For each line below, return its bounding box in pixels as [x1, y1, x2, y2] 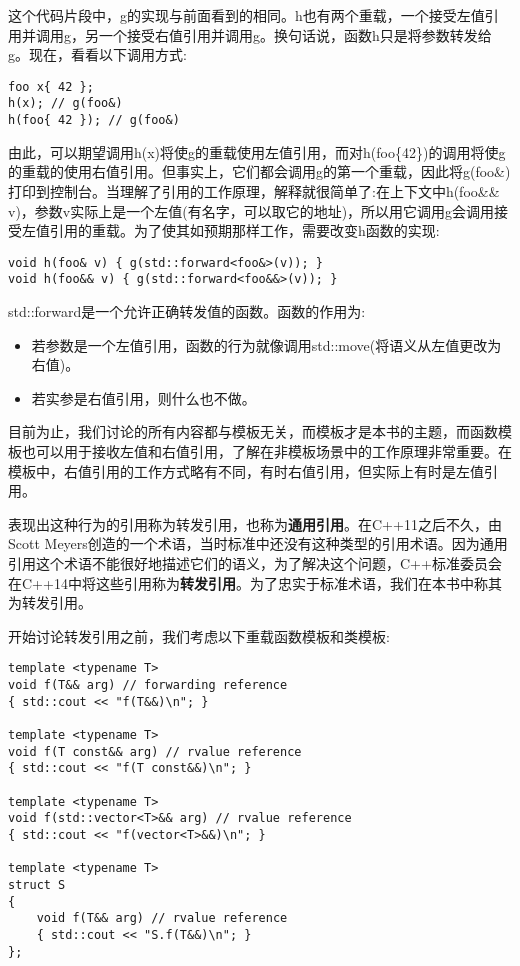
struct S [8, 877, 66, 892]
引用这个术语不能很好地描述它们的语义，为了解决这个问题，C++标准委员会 [8, 552, 502, 573]
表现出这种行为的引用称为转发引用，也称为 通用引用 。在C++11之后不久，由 [8, 513, 502, 534]
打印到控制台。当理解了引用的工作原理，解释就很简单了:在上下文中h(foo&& [8, 180, 500, 201]
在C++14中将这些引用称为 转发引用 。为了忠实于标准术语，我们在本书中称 [8, 572, 488, 593]
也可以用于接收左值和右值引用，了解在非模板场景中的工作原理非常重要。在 [21, 441, 512, 461]
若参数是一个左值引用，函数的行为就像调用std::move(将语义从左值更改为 [31, 334, 502, 355]
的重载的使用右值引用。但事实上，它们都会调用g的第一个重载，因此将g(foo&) [8, 161, 511, 182]
